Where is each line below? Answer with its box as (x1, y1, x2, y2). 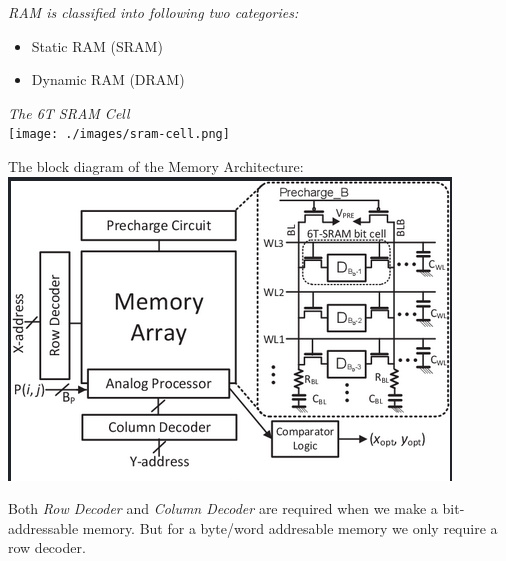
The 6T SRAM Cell (8, 102, 130, 123)
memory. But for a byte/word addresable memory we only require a (82, 517, 498, 538)
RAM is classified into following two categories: (8, 2, 299, 22)
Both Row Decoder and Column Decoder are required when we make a (8, 498, 438, 519)
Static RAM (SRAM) (31, 35, 163, 56)
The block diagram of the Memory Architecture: (8, 156, 304, 177)
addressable (8, 517, 79, 538)
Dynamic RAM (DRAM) (31, 69, 185, 90)
